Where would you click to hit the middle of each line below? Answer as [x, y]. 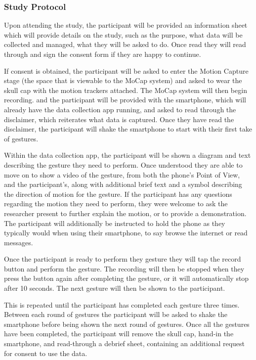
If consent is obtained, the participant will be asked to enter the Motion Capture [126, 70]
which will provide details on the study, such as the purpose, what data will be [123, 34]
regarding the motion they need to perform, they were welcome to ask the [116, 203]
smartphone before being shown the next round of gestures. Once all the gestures [127, 324]
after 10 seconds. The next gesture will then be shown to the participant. [115, 288]
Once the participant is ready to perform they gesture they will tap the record [123, 259]
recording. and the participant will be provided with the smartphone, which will [125, 100]
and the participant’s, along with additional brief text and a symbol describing [123, 184]
